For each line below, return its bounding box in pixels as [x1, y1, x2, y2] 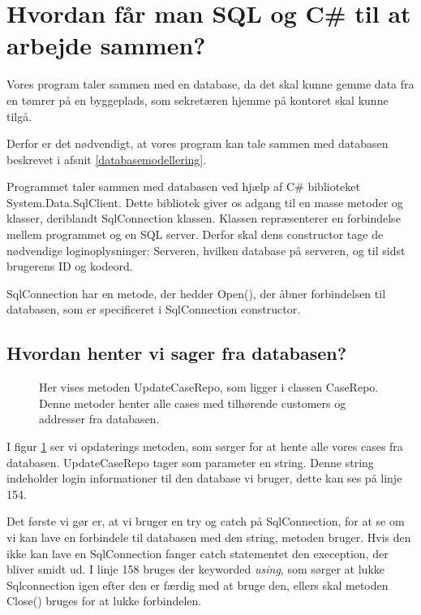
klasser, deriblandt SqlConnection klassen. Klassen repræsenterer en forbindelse [6, 210, 401, 227]
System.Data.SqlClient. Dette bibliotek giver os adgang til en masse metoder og [6, 193, 403, 210]
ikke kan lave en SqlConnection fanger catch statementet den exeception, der [6, 544, 389, 561]
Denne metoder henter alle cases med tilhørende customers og [39, 394, 346, 411]
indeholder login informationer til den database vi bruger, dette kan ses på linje [6, 470, 402, 487]
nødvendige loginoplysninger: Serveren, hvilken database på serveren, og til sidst [6, 241, 406, 258]
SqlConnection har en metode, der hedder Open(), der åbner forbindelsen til [6, 284, 386, 301]
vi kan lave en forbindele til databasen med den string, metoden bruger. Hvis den [6, 528, 411, 545]
